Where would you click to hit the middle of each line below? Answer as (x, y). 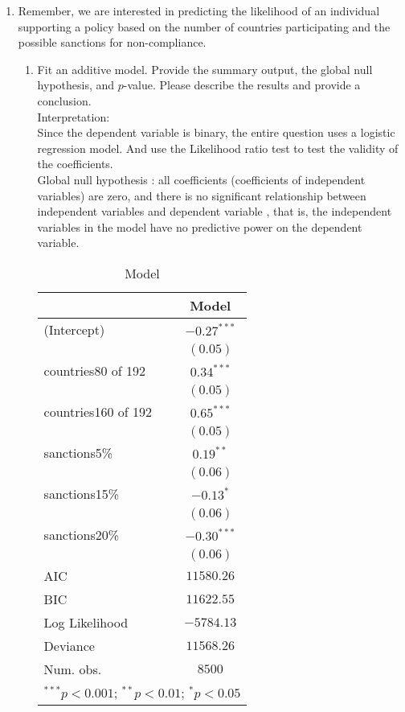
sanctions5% (78, 452)
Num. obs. (73, 669)
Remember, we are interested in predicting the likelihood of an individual (199, 10)
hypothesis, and (76, 85)
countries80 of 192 (94, 370)
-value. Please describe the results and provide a (242, 85)
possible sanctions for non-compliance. (112, 42)
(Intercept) (74, 329)
